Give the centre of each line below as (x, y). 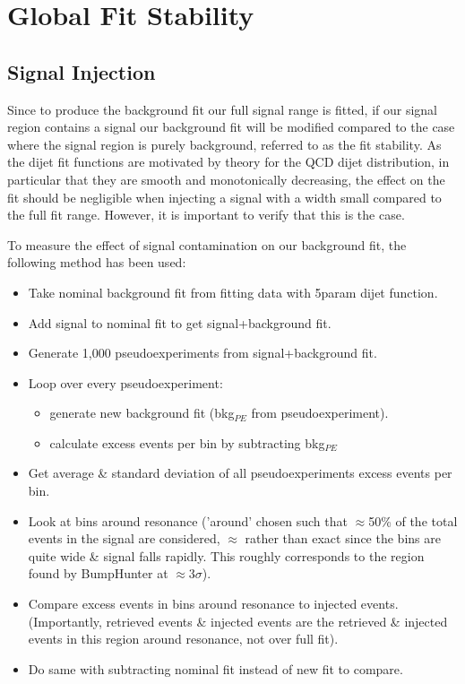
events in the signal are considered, (124, 538)
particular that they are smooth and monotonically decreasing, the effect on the (226, 179)
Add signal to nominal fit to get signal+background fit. (180, 322)
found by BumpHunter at (98, 573)
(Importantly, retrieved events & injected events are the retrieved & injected (238, 621)
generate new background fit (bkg (142, 413)
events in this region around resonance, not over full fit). (183, 639)
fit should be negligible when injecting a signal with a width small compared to (224, 197)
